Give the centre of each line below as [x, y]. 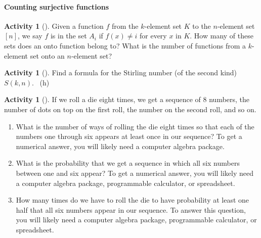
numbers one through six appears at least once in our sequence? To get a [129, 136]
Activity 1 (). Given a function [54, 26]
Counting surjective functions [57, 6]
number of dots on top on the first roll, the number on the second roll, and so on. [130, 109]
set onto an [47, 55]
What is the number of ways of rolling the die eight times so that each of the [135, 126]
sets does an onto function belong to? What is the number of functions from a [125, 45]
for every [153, 36]
